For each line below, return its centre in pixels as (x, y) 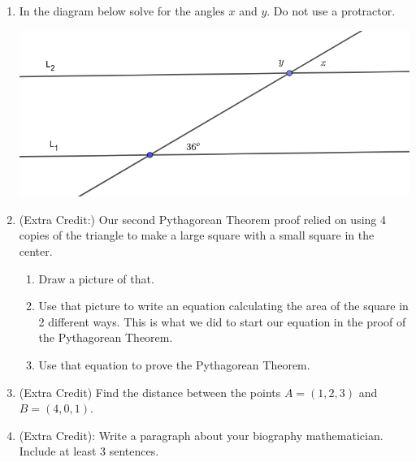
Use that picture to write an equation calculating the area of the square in (223, 306)
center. (36, 251)
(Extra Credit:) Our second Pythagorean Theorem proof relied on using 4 (202, 219)
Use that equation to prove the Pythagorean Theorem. (174, 365)
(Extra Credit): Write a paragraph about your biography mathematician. (201, 435)
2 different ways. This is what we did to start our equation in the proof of (222, 321)
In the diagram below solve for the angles (122, 11)
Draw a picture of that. (96, 278)
